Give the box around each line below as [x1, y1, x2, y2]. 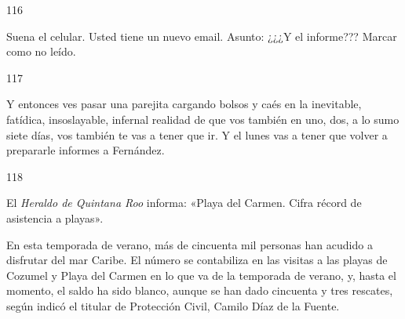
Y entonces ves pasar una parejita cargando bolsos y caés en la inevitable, [6, 96, 362, 112]
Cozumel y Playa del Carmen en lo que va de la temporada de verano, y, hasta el [6, 266, 396, 283]
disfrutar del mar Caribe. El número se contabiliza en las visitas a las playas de [6, 252, 388, 268]
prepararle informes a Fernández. [6, 142, 165, 158]
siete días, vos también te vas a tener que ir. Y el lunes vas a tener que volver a [6, 126, 388, 143]
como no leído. [6, 43, 76, 60]
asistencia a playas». [6, 209, 104, 226]
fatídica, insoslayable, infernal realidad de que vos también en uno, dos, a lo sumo [6, 111, 400, 127]
